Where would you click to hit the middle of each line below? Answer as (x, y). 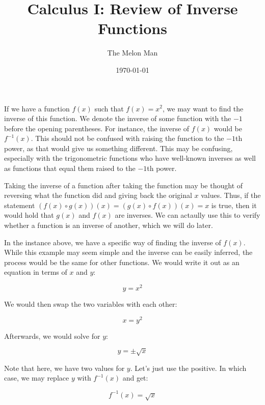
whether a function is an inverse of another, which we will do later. (109, 225)
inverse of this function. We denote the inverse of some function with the (118, 118)
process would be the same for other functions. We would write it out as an (122, 262)
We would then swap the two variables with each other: (91, 304)
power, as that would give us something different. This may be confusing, (118, 148)
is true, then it (234, 205)
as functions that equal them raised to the (70, 168)
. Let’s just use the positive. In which (188, 368)
